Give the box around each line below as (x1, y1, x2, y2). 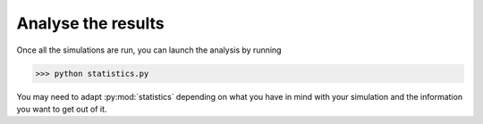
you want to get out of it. (16, 103, 107, 114)
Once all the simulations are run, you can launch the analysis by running (16, 45, 282, 55)
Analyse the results (16, 13, 165, 33)
